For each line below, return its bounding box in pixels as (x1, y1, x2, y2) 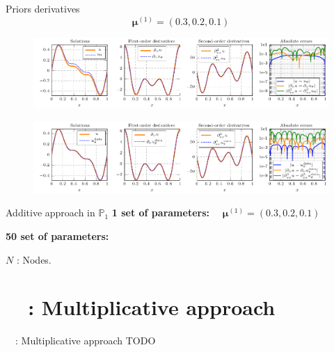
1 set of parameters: (111, 205, 209, 220)
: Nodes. (16, 252, 51, 266)
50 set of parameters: (6, 228, 109, 243)
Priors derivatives (6, 1, 80, 15)
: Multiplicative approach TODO (15, 333, 156, 348)
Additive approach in (6, 205, 95, 220)
